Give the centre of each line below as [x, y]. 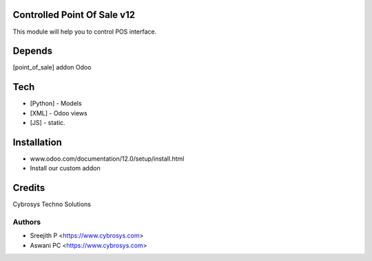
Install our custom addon [65, 168]
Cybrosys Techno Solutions [52, 204]
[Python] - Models [56, 104]
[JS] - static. [48, 123]
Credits [29, 188]
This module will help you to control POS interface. [85, 32]
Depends [33, 51]
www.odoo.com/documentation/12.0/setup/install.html [107, 159]
